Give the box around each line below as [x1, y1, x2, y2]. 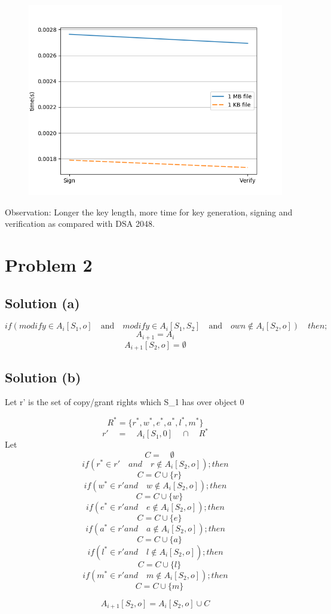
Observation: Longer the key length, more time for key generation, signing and [5, 205, 293, 218]
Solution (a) [5, 293, 80, 312]
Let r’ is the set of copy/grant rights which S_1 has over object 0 [5, 396, 244, 408]
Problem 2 [5, 252, 93, 276]
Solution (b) [5, 367, 81, 386]
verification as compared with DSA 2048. [5, 217, 155, 230]
